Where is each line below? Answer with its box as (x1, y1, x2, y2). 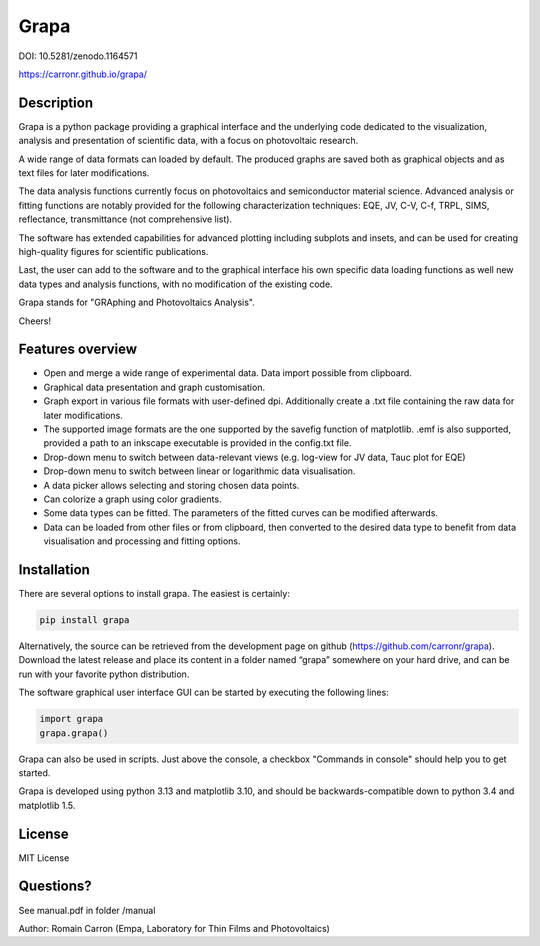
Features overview (18, 341, 138, 358)
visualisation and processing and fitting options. (43, 535, 241, 547)
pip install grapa (39, 615, 130, 626)
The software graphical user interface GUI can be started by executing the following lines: (18, 686, 389, 699)
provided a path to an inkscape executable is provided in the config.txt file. (43, 437, 352, 449)
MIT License (18, 851, 70, 864)
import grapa (39, 713, 104, 725)
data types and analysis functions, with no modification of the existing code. (18, 278, 334, 290)
